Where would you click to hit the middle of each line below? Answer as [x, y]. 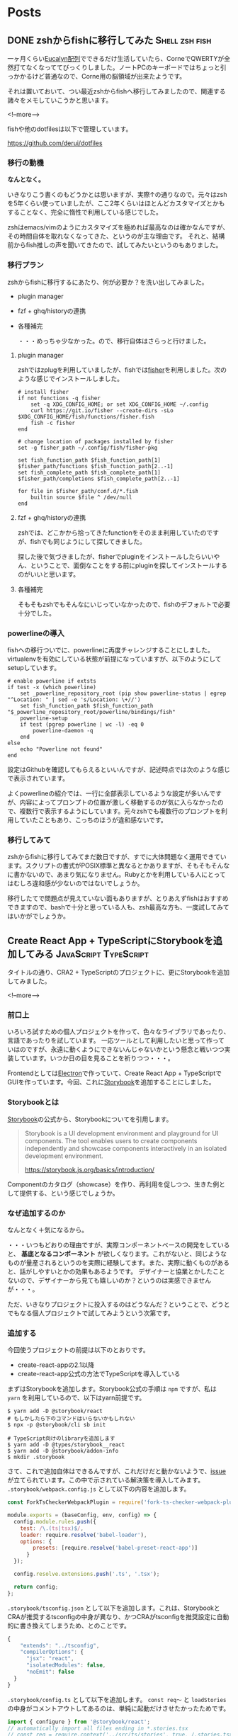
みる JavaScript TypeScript [92, 954]
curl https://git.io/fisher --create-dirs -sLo [102, 410]
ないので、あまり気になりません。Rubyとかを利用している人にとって [126, 875]
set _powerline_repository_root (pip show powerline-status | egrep [123, 693]
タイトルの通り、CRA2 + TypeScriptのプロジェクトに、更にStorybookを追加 [119, 972]
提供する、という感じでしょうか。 [69, 1193]
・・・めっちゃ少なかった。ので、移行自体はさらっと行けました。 [114, 341]
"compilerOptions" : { [52, 1652]
